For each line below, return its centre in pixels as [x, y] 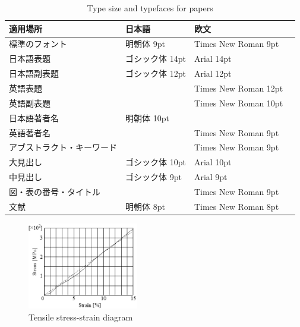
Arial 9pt [211, 177]
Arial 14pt [213, 59]
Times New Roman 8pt [236, 206]
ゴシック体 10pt [156, 162]
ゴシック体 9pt [154, 177]
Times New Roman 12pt [239, 88]
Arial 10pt [213, 162]
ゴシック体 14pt [156, 59]
